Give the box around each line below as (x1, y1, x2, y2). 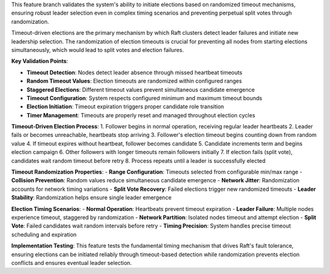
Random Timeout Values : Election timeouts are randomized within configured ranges (26, 77, 243, 85)
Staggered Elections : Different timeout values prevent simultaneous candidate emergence (26, 86, 255, 93)
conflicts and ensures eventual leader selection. (11, 259, 132, 266)
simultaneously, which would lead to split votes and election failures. (11, 46, 185, 53)
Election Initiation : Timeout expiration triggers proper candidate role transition (26, 103, 224, 110)
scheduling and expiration (11, 231, 77, 238)
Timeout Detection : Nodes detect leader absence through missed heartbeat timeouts (26, 68, 243, 76)
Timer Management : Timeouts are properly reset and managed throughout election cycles (26, 111, 255, 119)
